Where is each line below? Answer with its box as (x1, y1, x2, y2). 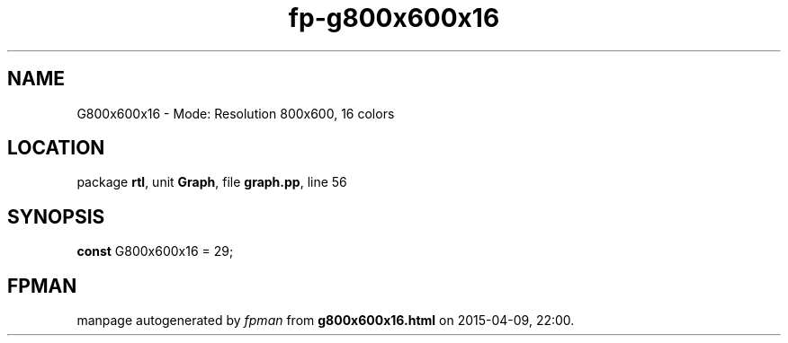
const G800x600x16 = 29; (76, 243, 234, 259)
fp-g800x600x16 (288, 3, 500, 33)
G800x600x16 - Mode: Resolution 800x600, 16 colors (76, 105, 395, 121)
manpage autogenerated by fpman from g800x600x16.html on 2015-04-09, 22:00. (76, 312, 575, 329)
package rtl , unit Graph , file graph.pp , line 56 (76, 174, 347, 190)
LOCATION (7, 136, 105, 160)
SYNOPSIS (7, 205, 105, 228)
